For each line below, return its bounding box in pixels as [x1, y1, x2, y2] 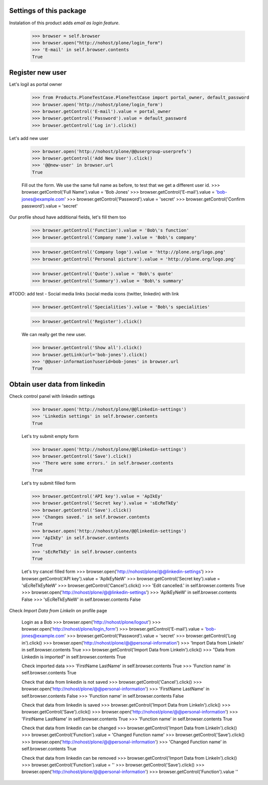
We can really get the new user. [21, 332, 86, 338]
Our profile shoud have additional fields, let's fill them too [9, 214, 127, 220]
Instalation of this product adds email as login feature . [9, 20, 120, 26]
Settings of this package [9, 6, 86, 15]
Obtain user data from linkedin [9, 380, 105, 388]
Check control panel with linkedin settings [9, 393, 95, 399]
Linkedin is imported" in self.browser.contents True [21, 653, 126, 660]
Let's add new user [9, 135, 49, 141]
